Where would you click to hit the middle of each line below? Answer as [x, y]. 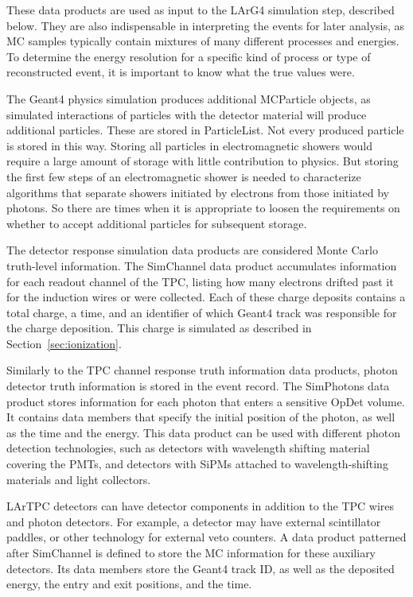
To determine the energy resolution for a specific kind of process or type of [189, 56]
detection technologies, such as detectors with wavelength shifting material [188, 448]
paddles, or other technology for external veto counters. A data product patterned [206, 537]
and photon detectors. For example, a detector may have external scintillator [194, 521]
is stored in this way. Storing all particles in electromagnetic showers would [189, 145]
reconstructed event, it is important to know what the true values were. [181, 72]
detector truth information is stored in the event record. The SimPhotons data [198, 386]
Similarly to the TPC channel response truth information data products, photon [202, 370]
